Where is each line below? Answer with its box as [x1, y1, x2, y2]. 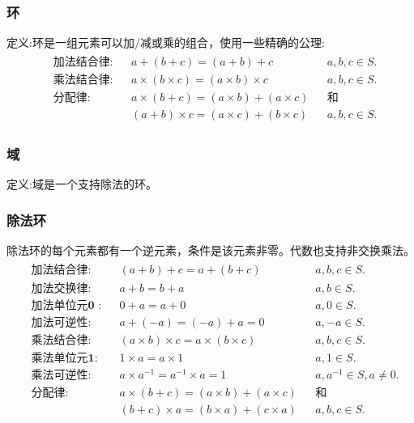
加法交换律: [31, 282, 92, 294]
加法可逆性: [31, 316, 92, 328]
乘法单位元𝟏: [31, 352, 98, 364]
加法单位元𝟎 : [31, 299, 102, 311]
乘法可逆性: [31, 369, 92, 381]
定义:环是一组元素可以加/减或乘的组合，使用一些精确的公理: [6, 34, 325, 51]
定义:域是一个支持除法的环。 [6, 176, 157, 192]
